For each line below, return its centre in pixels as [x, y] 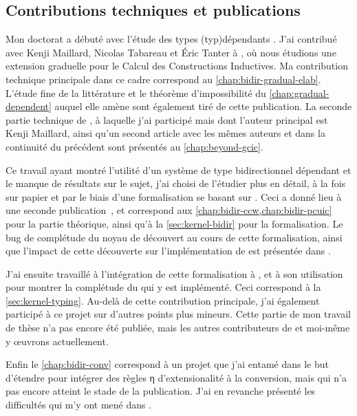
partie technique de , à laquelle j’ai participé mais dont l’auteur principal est [167, 119]
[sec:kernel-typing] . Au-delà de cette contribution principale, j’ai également [163, 300]
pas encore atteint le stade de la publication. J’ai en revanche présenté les [161, 391]
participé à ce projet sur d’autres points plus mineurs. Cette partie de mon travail [178, 314]
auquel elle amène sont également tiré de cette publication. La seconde [203, 106]
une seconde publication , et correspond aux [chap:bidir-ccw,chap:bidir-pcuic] [169, 210]
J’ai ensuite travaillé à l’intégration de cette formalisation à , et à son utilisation [174, 273]
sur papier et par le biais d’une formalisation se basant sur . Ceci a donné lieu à [174, 196]
